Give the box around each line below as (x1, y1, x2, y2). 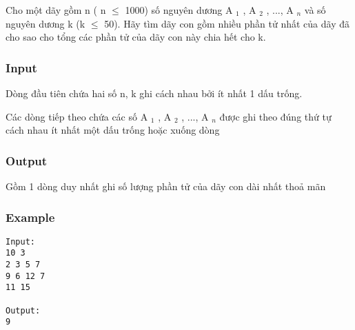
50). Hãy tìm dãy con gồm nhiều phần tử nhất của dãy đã (104, 16, 349, 30)
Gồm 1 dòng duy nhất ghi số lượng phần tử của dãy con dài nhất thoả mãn (6, 179, 326, 193)
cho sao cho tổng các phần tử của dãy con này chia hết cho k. (6, 30, 266, 44)
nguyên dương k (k (6, 16, 85, 30)
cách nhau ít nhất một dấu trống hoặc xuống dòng (6, 123, 220, 137)
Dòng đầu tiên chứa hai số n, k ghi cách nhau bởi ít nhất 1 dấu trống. (6, 86, 303, 100)
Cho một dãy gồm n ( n (6, 3, 106, 17)
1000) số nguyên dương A (125, 3, 233, 17)
